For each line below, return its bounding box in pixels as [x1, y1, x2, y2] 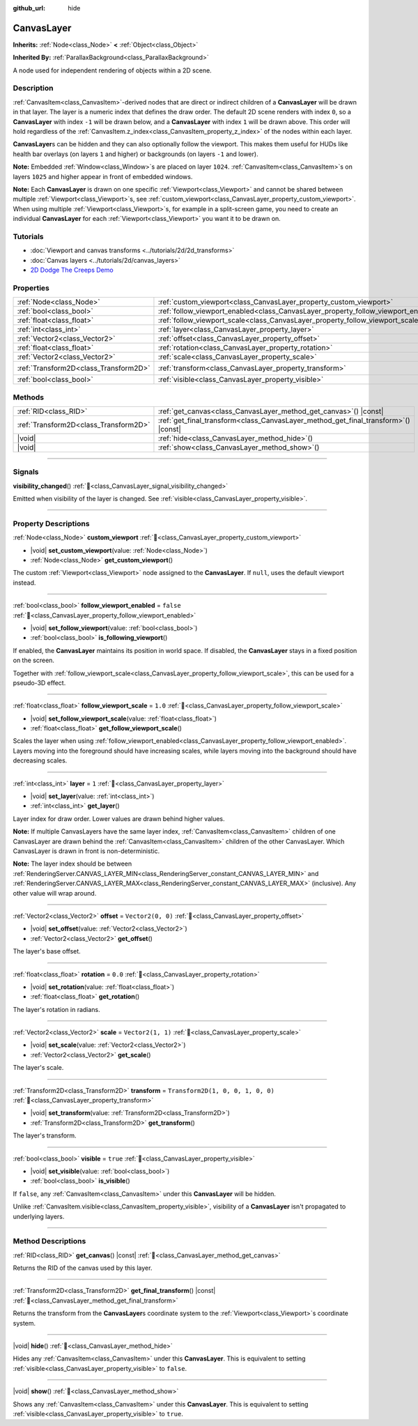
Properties [13, 283, 50, 293]
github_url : [13, 4, 45, 12]
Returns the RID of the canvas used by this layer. [13, 1264, 153, 1272]
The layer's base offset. [13, 947, 82, 956]
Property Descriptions [13, 519, 90, 528]
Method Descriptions [13, 1236, 86, 1246]
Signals [13, 467, 39, 477]
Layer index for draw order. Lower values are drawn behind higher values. [13, 814, 226, 822]
